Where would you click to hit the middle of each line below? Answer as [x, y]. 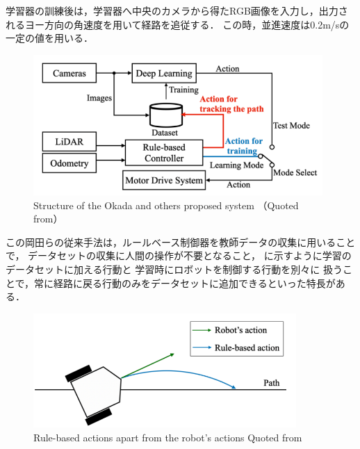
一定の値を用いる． [49, 38]
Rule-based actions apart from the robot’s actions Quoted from [168, 437]
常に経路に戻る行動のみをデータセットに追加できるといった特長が [185, 283]
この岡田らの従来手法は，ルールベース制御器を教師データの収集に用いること [181, 242]
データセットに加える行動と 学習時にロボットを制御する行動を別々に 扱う [174, 269]
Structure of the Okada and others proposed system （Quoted [166, 205]
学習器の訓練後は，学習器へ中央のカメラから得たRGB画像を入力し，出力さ [177, 10]
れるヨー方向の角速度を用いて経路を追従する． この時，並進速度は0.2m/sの [178, 24]
